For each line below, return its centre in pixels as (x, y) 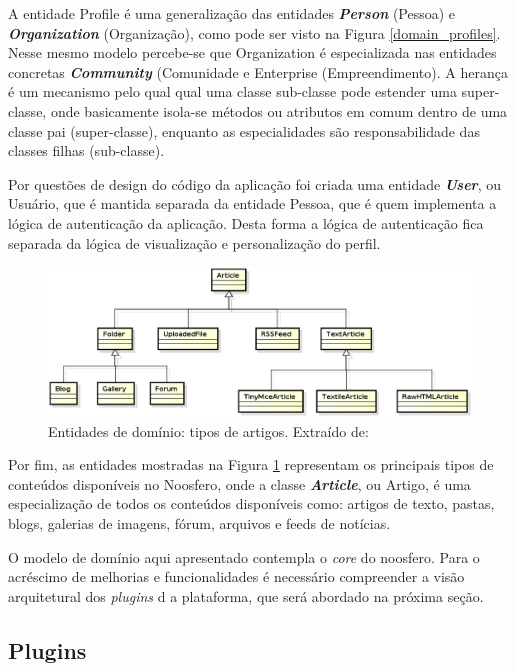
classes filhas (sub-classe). (86, 150)
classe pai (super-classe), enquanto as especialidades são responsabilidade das (244, 130)
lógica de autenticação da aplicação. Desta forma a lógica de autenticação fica (246, 222)
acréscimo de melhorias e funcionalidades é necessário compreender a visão (236, 576)
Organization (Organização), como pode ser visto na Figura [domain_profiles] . (254, 32)
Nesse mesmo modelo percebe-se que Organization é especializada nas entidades (252, 52)
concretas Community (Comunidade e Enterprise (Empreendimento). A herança (258, 71)
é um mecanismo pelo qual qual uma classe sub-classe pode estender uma (232, 91)
